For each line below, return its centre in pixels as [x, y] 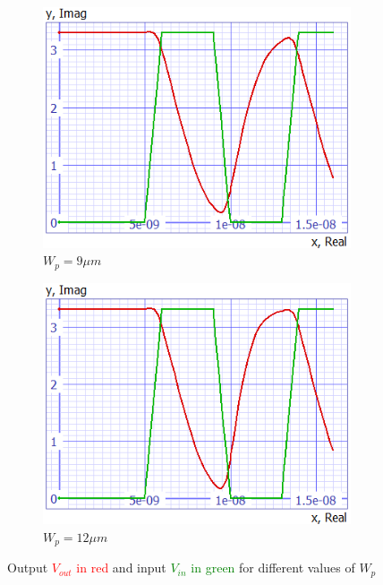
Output [28, 568]
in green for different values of [273, 568]
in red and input [121, 568]
